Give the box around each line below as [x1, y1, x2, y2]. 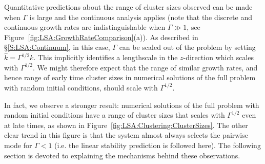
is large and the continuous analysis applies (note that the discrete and [29, 11, 253, 22]
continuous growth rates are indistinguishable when [4, 22, 166, 32]
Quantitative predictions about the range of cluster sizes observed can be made [4, 2, 253, 12]
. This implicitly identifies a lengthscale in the [33, 52, 178, 63]
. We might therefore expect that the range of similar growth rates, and [33, 62, 258, 72]
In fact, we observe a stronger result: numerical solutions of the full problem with [4, 99, 259, 110]
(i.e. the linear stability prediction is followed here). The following [54, 139, 261, 150]
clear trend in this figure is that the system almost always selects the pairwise [4, 130, 248, 140]
